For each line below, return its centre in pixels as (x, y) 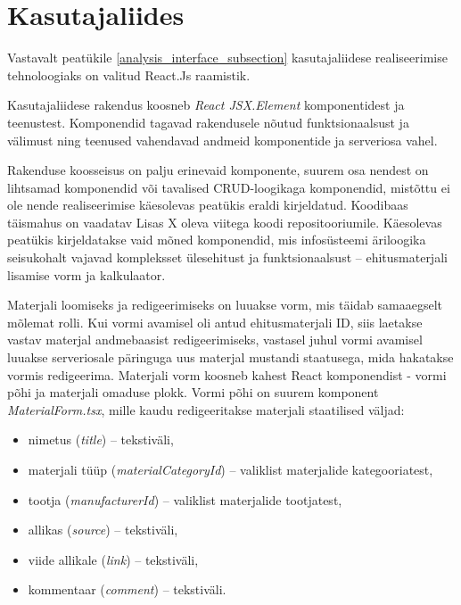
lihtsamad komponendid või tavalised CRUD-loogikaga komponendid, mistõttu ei (229, 187)
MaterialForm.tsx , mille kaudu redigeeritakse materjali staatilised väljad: (206, 409)
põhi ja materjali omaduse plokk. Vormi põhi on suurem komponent (193, 392)
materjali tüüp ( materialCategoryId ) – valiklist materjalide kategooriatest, (230, 469)
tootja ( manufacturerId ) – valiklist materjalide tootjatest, (185, 499)
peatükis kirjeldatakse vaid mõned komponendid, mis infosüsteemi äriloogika (217, 240)
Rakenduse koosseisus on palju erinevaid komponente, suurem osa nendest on (218, 170)
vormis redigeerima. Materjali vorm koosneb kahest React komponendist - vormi (227, 374)
